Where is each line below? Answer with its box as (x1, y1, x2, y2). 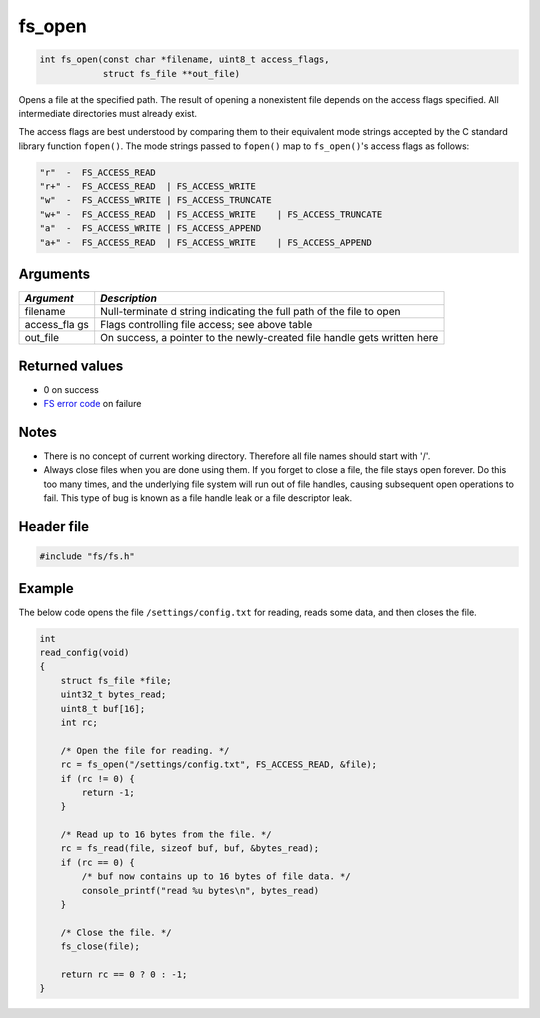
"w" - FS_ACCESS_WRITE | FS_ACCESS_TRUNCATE (39, 195, 272, 206)
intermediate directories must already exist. (18, 107, 198, 119)
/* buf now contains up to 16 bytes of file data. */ (81, 871, 351, 882)
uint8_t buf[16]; (60, 703, 146, 714)
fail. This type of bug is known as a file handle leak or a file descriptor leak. (43, 492, 353, 504)
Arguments (18, 266, 91, 283)
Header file (18, 518, 90, 535)
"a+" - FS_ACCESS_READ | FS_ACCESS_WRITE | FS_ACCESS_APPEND (39, 236, 372, 248)
